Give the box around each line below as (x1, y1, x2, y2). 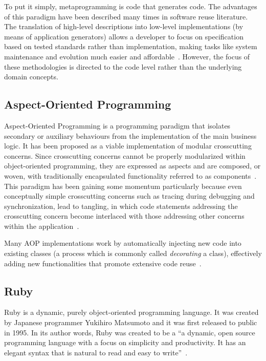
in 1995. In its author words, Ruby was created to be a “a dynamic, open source (4, 327, 255, 337)
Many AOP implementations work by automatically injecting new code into (4, 238, 241, 248)
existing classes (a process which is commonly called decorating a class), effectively (4, 248, 262, 259)
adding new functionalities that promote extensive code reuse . (4, 258, 202, 268)
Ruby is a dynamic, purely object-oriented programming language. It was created (4, 307, 259, 317)
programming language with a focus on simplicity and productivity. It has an (4, 337, 246, 348)
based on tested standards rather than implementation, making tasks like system (4, 41, 257, 52)
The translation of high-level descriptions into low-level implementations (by (4, 21, 243, 32)
